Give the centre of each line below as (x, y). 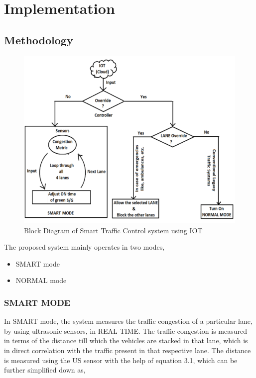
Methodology (39, 40)
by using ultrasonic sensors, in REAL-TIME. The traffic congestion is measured (126, 331)
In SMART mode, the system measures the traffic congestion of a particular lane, (128, 321)
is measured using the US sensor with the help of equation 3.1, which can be (121, 360)
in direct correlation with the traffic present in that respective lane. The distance (128, 350)
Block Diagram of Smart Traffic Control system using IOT (113, 230)
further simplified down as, (45, 370)
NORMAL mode (41, 280)
